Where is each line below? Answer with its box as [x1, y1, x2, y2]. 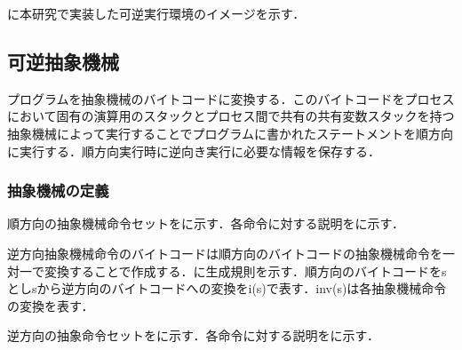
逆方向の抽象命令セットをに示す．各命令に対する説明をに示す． [7, 326, 379, 345]
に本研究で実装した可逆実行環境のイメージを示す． [7, 4, 306, 22]
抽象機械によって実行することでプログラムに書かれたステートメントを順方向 [7, 123, 454, 142]
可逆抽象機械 [7, 47, 119, 75]
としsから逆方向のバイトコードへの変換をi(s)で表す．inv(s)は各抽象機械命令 [7, 279, 447, 298]
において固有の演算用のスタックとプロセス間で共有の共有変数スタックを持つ [7, 107, 455, 125]
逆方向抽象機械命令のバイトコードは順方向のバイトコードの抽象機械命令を [7, 243, 442, 262]
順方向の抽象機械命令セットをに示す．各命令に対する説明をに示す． [7, 214, 404, 233]
